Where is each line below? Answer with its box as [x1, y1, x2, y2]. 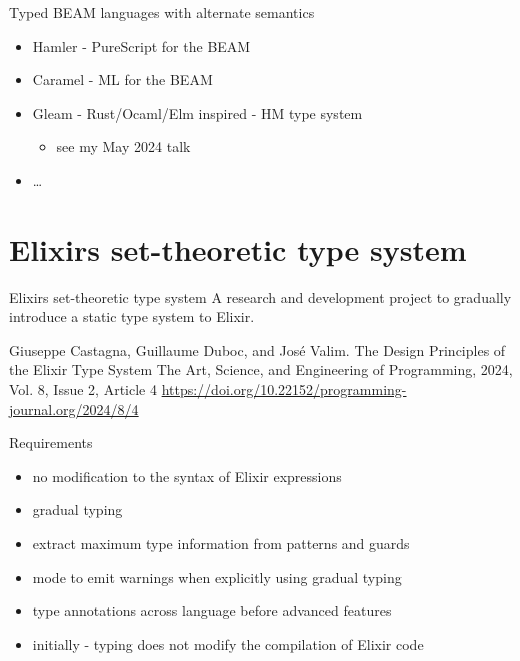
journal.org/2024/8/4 [9, 398, 139, 419]
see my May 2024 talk [56, 136, 191, 157]
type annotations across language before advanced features [32, 600, 392, 621]
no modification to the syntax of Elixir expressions [32, 465, 342, 486]
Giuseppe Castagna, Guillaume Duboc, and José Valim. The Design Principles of [9, 339, 506, 360]
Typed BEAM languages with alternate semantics [9, 2, 315, 22]
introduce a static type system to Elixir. [9, 306, 255, 327]
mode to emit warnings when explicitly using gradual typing [32, 566, 402, 587]
